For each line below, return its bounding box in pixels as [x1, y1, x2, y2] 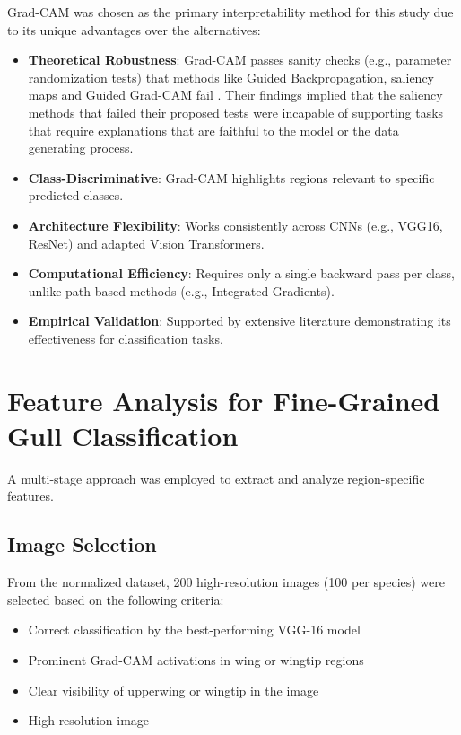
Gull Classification [7, 416, 239, 453]
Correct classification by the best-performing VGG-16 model [28, 620, 361, 639]
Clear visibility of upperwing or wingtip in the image [28, 680, 319, 699]
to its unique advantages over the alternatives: [7, 20, 261, 39]
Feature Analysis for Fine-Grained [7, 381, 440, 418]
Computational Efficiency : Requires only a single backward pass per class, [28, 264, 455, 283]
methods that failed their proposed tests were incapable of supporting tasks [28, 102, 444, 121]
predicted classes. [28, 186, 124, 205]
